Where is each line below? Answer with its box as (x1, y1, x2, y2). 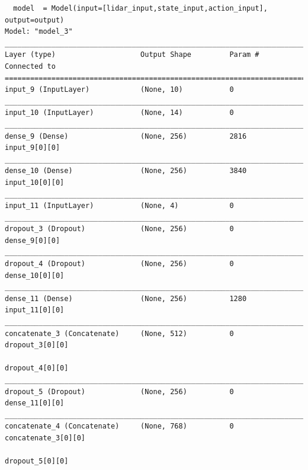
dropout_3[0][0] (5, 341, 69, 350)
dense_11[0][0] (5, 399, 65, 408)
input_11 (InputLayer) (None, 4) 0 (5, 202, 234, 210)
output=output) (5, 15, 65, 24)
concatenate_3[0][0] (5, 433, 86, 442)
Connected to (5, 62, 56, 71)
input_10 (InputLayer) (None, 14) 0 (5, 108, 234, 117)
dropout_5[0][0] (5, 457, 69, 466)
